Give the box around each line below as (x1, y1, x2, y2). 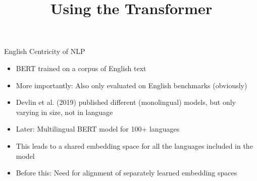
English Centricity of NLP (4, 46, 85, 56)
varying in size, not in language (16, 106, 113, 117)
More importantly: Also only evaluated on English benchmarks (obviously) (16, 80, 247, 90)
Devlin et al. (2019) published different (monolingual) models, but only (16, 97, 236, 107)
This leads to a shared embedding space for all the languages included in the (16, 140, 253, 151)
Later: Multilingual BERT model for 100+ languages (16, 124, 180, 134)
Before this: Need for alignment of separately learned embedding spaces (16, 167, 237, 178)
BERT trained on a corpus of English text (16, 63, 146, 73)
